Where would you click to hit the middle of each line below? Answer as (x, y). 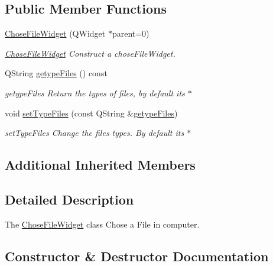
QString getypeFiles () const (56, 73)
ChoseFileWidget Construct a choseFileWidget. (90, 53)
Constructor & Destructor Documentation (137, 256)
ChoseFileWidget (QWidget (55, 33)
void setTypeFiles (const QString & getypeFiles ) (91, 113)
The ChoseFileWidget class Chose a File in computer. (102, 224)
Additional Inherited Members (100, 165)
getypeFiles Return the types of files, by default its (95, 93)
